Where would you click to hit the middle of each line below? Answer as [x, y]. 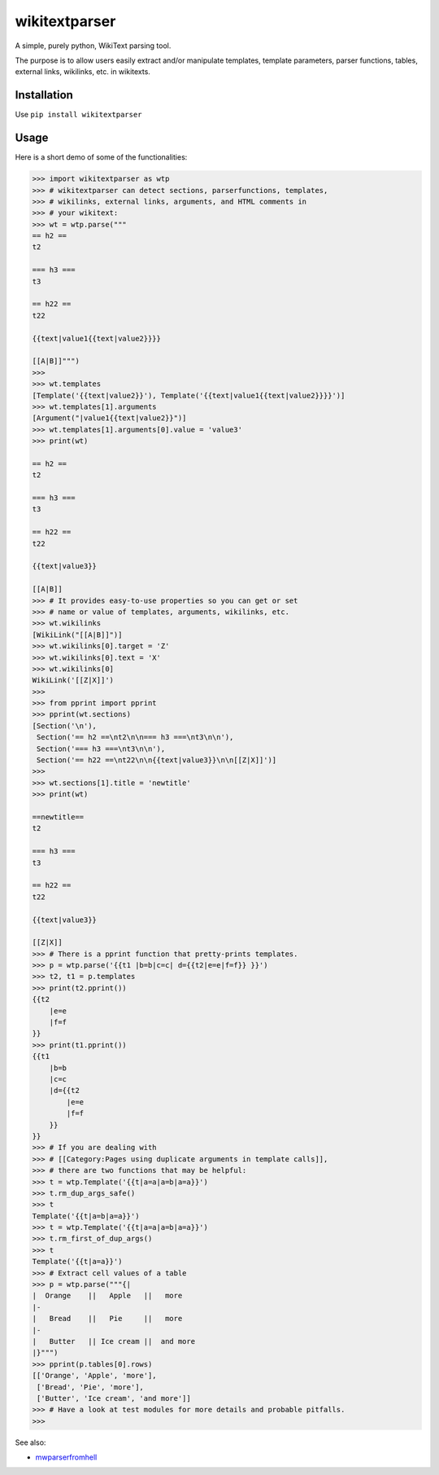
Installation [44, 95]
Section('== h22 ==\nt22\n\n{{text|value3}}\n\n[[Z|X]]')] [157, 760]
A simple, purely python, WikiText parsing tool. [93, 46]
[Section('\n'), [65, 726]
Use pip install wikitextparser [78, 115]
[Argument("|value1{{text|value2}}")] [109, 418]
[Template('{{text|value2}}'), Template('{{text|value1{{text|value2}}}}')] [189, 395]
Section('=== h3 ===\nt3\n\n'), [101, 748]
